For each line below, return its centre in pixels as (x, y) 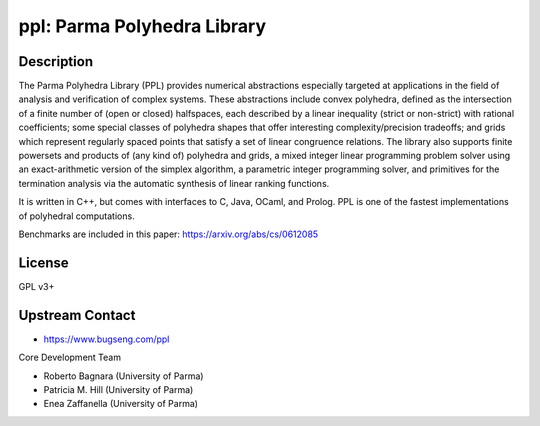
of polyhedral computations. (76, 216)
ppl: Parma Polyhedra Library (142, 26)
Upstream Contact (77, 315)
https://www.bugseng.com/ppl (106, 339)
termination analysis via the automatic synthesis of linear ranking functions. (174, 183)
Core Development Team (70, 357)
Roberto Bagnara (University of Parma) (123, 376)
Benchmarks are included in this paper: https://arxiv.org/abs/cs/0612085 (168, 234)
